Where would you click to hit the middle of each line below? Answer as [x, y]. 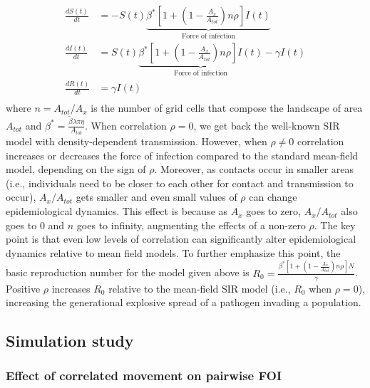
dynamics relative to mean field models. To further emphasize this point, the [173, 252]
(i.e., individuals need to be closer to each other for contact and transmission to [180, 183]
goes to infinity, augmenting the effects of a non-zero [191, 225]
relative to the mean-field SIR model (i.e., [200, 288]
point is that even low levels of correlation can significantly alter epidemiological [181, 239]
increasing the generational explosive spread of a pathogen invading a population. [184, 302]
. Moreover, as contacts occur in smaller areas [254, 169]
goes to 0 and [35, 225]
